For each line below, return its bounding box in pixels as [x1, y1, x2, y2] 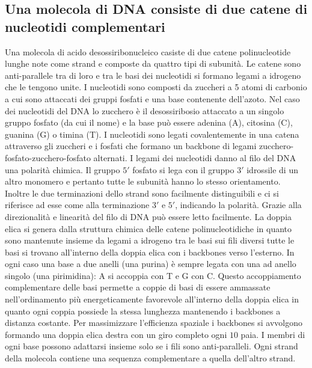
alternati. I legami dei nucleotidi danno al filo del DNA [93, 151, 296, 164]
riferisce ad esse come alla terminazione [5, 198, 150, 211]
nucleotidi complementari [5, 17, 165, 35]
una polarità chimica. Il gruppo [5, 163, 120, 176]
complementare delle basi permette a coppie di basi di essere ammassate [5, 281, 271, 293]
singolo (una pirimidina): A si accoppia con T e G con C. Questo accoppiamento [5, 269, 301, 281]
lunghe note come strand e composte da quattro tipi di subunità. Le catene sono [5, 57, 301, 70]
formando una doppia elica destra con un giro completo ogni [5, 328, 227, 340]
